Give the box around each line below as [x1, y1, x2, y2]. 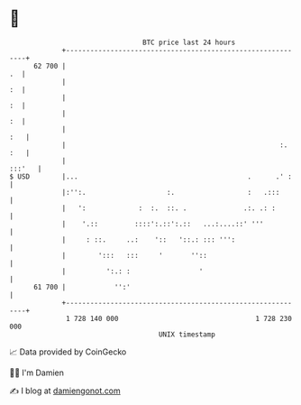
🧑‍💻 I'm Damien [9, 367, 65, 378]
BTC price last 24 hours [142, 38, 236, 47]
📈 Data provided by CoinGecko [9, 346, 127, 357]
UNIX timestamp [158, 329, 216, 339]
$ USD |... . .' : [9, 171, 293, 181]
